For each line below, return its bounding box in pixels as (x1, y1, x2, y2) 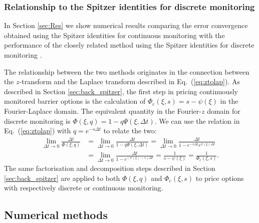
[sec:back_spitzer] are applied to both (4, 172, 120, 183)
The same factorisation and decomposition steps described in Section (4, 163, 215, 173)
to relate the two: (103, 125, 157, 136)
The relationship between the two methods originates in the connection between (4, 66, 249, 77)
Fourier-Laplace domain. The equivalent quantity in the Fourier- (4, 105, 201, 116)
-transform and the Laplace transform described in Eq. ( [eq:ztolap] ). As (19, 76, 240, 87)
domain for (207, 105, 240, 116)
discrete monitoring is (4, 115, 71, 126)
